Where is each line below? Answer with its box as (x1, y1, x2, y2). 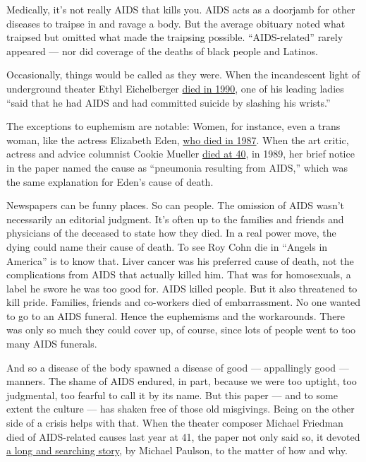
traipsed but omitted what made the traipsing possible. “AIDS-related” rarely (6, 30, 343, 45)
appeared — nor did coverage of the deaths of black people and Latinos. (6, 43, 318, 58)
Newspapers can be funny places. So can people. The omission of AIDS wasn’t (6, 198, 345, 213)
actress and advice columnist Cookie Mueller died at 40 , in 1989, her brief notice (6, 146, 355, 161)
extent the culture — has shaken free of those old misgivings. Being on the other (6, 401, 355, 416)
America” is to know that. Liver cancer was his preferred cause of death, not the (6, 253, 354, 268)
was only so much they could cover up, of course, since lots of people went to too (6, 322, 356, 337)
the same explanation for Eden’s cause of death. (6, 174, 214, 189)
